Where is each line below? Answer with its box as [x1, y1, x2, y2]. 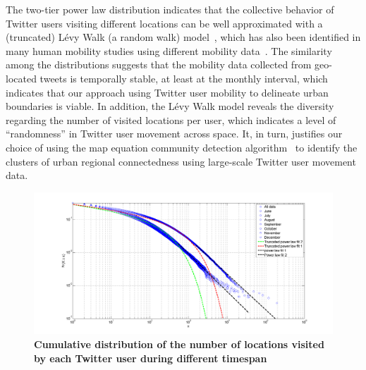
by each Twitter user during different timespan [34, 350, 267, 365]
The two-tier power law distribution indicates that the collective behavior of [6, 2, 334, 16]
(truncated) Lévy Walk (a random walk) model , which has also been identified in [6, 30, 361, 44]
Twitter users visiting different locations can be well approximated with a [6, 16, 323, 30]
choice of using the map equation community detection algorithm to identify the [6, 140, 358, 154]
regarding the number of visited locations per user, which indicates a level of [6, 112, 336, 127]
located [6, 70, 37, 85]
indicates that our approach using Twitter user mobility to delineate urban [6, 85, 329, 99]
